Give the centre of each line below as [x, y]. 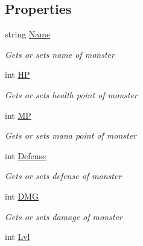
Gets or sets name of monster [60, 54]
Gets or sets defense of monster [63, 176]
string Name [28, 34]
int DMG [22, 196]
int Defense [26, 155]
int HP [17, 74]
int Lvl [17, 237]
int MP [18, 115]
